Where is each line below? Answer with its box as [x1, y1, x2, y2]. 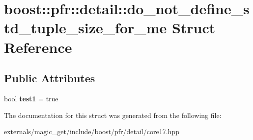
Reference [4, 37, 72, 57]
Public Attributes [4, 70, 95, 86]
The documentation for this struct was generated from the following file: [4, 110, 222, 120]
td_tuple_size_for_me [4, 18, 167, 38]
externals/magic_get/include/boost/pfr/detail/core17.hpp [4, 126, 179, 137]
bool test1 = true [4, 93, 58, 103]
